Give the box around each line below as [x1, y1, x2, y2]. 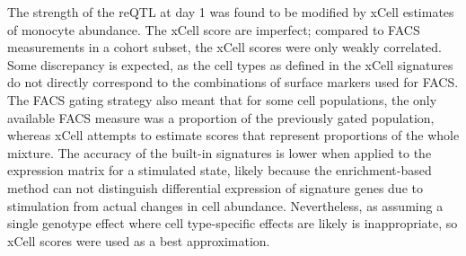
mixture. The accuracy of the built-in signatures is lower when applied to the [7, 143, 432, 162]
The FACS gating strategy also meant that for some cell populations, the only [7, 90, 437, 109]
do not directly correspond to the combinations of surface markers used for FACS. [7, 73, 459, 92]
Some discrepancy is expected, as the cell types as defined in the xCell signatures [7, 55, 453, 74]
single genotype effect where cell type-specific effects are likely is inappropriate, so [7, 214, 458, 233]
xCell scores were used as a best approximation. [7, 231, 270, 250]
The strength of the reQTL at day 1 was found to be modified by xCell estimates [7, 3, 454, 21]
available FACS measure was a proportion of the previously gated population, [7, 108, 435, 127]
